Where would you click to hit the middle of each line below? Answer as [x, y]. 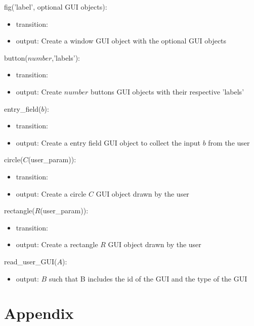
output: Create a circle [51, 193]
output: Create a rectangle [57, 244]
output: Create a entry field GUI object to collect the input [108, 142]
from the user [229, 142]
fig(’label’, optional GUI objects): [56, 7]
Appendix [39, 313]
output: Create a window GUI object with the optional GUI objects [121, 41]
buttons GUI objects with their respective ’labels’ [167, 91]
